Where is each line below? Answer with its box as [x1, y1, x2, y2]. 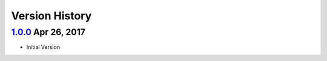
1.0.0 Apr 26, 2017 [11, 27, 86, 37]
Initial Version [26, 43, 61, 51]
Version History [11, 9, 92, 22]
